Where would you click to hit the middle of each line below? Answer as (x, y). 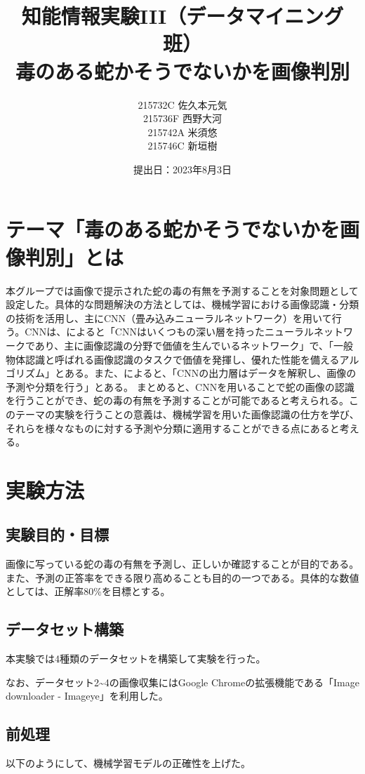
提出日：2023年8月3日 (182, 169)
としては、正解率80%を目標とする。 (88, 591)
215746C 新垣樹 (182, 146)
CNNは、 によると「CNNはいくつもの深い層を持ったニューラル (169, 332)
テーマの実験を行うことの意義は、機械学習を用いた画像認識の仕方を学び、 (187, 414)
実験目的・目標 (57, 534)
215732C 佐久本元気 (182, 104)
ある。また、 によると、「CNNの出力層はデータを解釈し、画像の (210, 373)
